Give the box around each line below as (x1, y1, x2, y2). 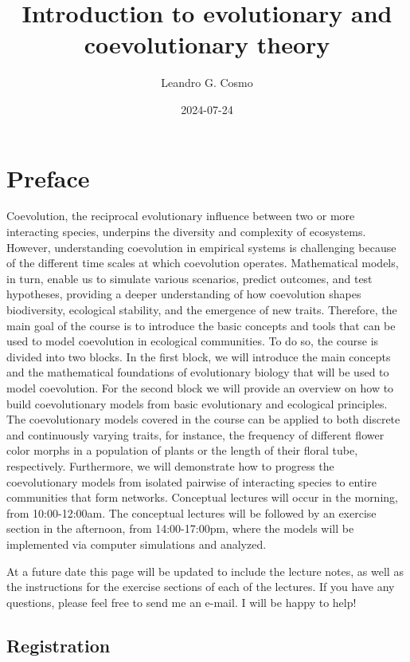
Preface (6, 161, 90, 194)
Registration (6, 632, 111, 657)
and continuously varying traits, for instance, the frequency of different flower (6, 426, 385, 443)
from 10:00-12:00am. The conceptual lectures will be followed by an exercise (6, 504, 377, 521)
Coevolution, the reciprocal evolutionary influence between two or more (6, 207, 355, 224)
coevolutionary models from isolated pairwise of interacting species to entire (6, 473, 377, 490)
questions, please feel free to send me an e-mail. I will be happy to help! (6, 593, 357, 610)
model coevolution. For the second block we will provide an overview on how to (6, 379, 394, 396)
